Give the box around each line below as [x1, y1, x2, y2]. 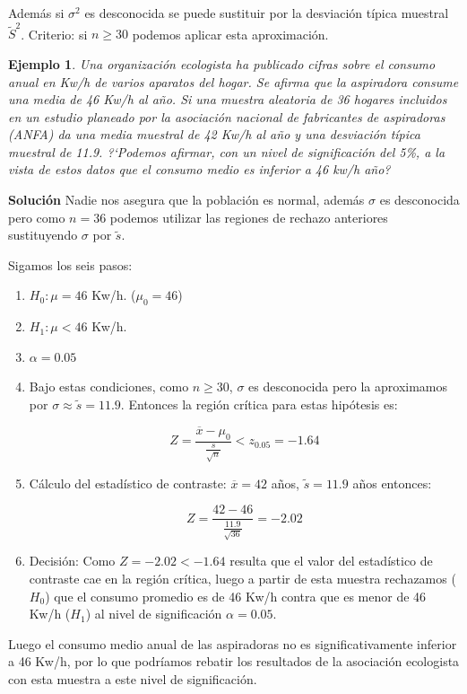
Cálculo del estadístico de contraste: [29, 473, 227, 492]
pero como [8, 207, 65, 226]
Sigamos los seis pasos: [8, 255, 133, 274]
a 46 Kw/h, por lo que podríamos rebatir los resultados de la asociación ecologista [8, 652, 460, 671]
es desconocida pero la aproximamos [248, 377, 448, 396]
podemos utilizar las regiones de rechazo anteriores [109, 207, 388, 226]
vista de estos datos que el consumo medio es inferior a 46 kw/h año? [8, 160, 391, 179]
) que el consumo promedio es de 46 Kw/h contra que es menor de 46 [45, 586, 427, 605]
